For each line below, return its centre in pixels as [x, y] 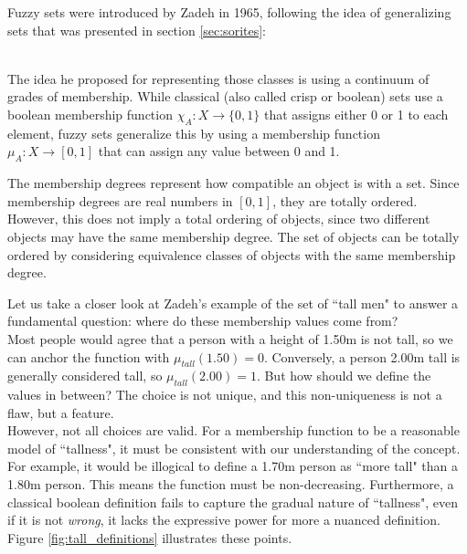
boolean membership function [90, 114]
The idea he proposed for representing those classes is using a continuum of [218, 78]
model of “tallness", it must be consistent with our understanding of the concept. [234, 448]
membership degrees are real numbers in [120, 200]
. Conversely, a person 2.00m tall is [362, 356]
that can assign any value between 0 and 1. [219, 151]
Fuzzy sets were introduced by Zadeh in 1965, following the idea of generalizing [229, 12]
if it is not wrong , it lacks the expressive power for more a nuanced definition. [224, 520]
